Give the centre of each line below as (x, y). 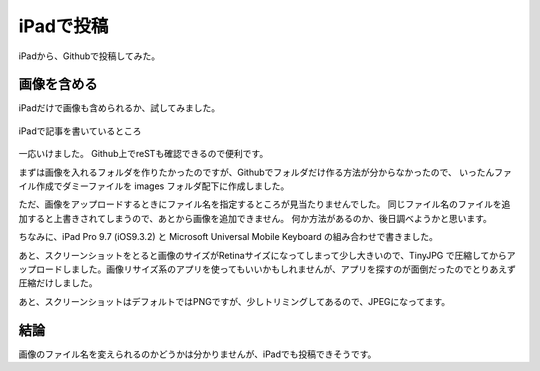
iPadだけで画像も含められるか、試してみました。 (119, 108)
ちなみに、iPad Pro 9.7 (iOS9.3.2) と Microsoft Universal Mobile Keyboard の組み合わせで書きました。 (228, 237)
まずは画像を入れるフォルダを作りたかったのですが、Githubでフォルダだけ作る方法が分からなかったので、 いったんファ (265, 172)
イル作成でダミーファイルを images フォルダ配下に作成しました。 (154, 186)
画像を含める (58, 84)
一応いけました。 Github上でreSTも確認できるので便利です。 (143, 154)
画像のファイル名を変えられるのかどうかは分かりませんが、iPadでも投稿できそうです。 (197, 354)
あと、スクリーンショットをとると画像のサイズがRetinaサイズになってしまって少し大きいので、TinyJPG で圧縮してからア (267, 255)
